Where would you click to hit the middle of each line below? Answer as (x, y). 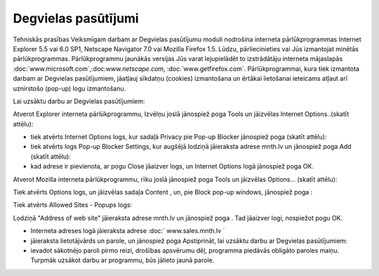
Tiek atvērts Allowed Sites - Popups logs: (73, 205)
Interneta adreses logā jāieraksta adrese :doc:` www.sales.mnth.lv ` (128, 231)
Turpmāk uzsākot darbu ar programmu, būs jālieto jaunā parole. (122, 261)
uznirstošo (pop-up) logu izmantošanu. (69, 88)
